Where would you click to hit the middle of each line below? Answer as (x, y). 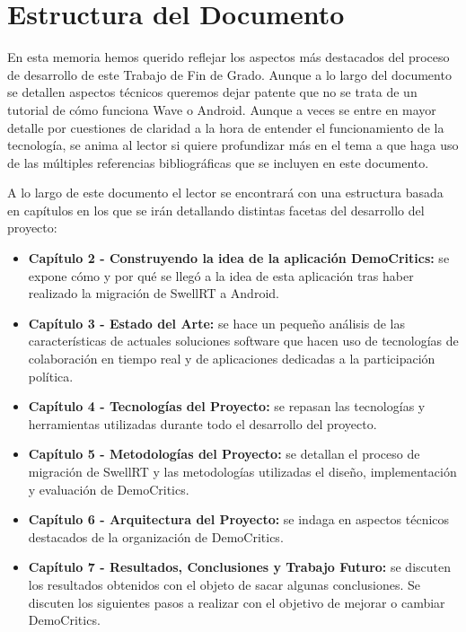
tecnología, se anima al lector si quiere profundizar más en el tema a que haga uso (233, 145)
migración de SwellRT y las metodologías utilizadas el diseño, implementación (242, 471)
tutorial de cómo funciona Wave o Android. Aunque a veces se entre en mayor (222, 109)
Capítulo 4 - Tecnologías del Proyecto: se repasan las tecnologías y (227, 406)
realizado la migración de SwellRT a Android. (154, 293)
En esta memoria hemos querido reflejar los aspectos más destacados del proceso (229, 57)
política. (51, 376)
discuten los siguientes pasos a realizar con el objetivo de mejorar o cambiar (237, 602)
